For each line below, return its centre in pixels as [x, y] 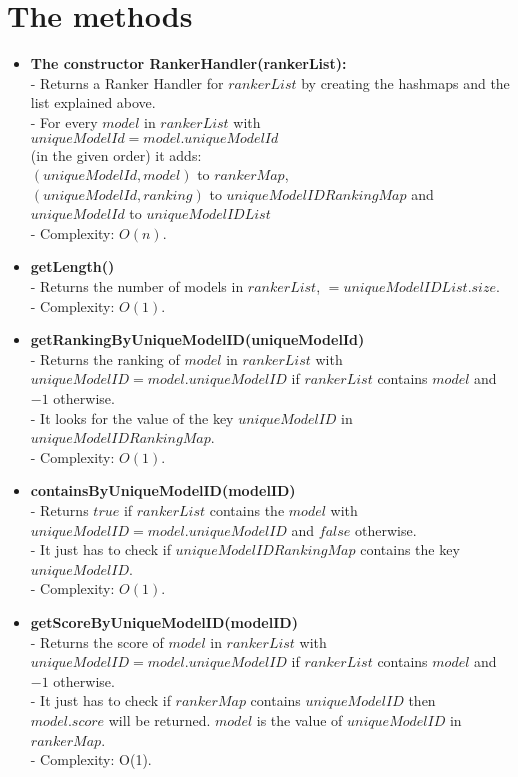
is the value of [299, 719]
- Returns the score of [97, 641]
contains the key [410, 549]
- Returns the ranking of [105, 358]
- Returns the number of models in [137, 286]
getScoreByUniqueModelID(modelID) [164, 621]
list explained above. [93, 102]
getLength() [72, 266]
